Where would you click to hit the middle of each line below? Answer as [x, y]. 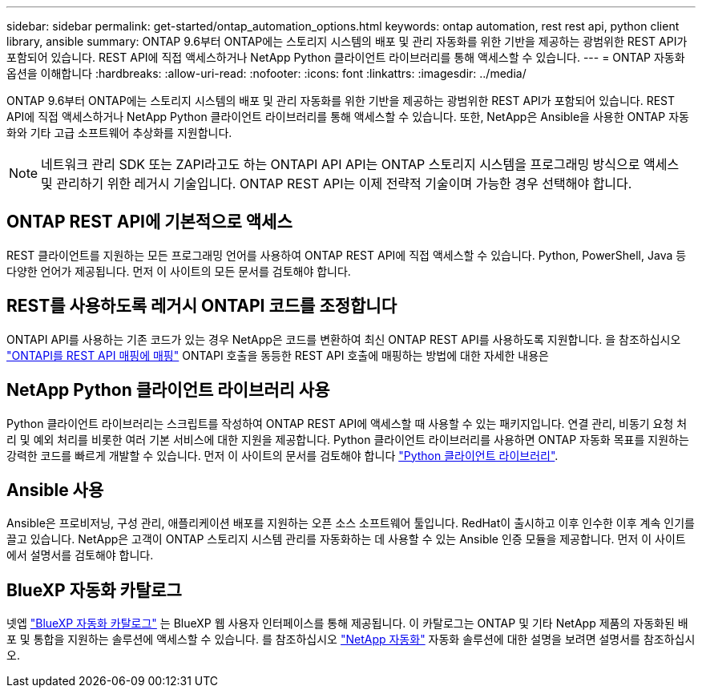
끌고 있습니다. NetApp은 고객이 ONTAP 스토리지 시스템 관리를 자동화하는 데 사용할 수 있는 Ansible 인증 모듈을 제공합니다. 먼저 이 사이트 [346, 539]
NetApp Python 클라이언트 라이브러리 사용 [168, 390]
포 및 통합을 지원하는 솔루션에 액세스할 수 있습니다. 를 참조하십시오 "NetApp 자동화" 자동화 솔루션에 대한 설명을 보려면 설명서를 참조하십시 [351, 640]
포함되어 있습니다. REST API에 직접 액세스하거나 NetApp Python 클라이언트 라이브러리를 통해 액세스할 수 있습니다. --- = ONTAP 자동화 [346, 57]
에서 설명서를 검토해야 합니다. [80, 555]
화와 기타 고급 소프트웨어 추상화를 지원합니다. [119, 133]
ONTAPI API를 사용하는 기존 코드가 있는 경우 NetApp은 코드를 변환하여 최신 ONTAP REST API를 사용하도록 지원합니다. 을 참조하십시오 [344, 339]
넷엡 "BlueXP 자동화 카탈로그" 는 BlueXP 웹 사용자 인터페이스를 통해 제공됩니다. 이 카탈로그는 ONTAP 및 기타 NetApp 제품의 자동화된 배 [347, 623]
